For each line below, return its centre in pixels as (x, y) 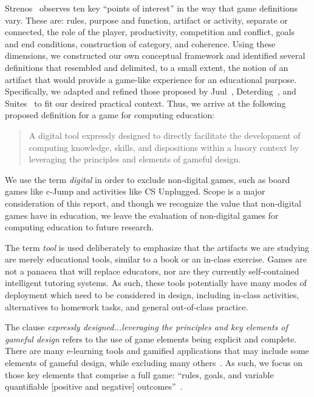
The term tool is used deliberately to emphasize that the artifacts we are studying (157, 247)
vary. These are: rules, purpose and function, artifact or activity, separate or (146, 20)
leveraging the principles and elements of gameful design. (135, 159)
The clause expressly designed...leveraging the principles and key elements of (146, 327)
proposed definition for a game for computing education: (110, 115)
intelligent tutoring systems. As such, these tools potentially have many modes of (156, 283)
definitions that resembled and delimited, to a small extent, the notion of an (147, 67)
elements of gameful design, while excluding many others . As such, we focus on (154, 363)
